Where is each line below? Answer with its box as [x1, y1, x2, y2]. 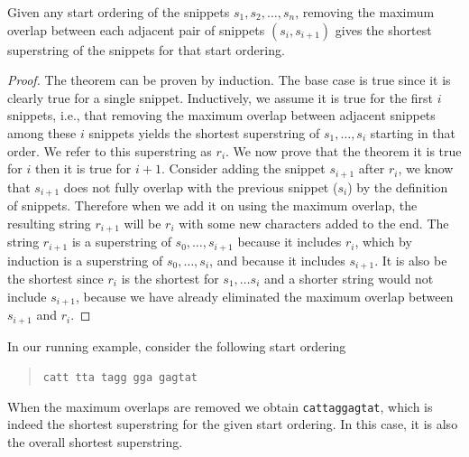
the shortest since [7, 269, 104, 288]
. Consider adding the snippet [161, 159, 326, 178]
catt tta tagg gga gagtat [42, 371, 198, 385]
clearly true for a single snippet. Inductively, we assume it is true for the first [7, 88, 434, 107]
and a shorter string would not [263, 269, 434, 288]
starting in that [370, 123, 456, 142]
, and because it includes [209, 250, 345, 269]
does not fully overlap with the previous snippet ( [63, 177, 338, 196]
